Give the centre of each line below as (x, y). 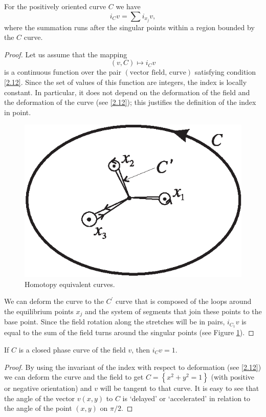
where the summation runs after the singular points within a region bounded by (129, 27)
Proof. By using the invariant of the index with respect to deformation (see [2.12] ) (133, 367)
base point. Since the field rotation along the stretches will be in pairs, (115, 322)
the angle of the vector (40, 398)
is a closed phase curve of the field (72, 349)
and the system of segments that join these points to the (173, 311)
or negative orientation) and (48, 388)
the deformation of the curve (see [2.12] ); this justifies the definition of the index (130, 102)
